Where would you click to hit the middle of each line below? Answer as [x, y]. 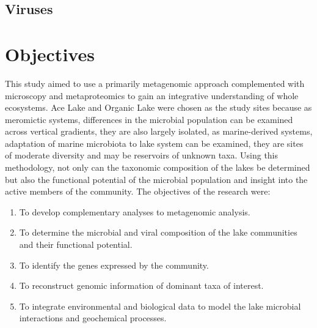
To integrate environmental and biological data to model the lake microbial [160, 306]
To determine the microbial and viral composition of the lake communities [158, 232]
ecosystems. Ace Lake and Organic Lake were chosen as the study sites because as [158, 107]
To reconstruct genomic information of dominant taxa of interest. [141, 285]
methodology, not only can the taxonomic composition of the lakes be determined [158, 167]
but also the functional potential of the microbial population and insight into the [156, 179]
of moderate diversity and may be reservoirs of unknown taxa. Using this [142, 155]
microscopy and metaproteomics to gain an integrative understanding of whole [152, 95]
